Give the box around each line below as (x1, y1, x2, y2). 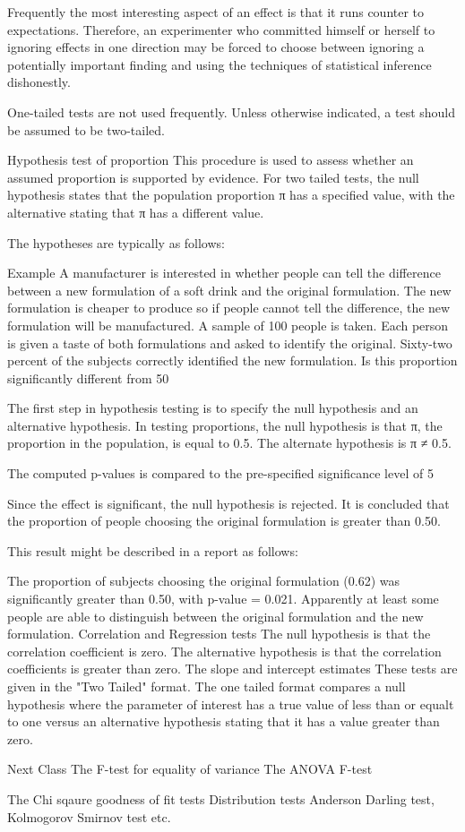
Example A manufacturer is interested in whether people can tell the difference (7, 263, 441, 282)
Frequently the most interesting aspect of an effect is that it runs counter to (7, 3, 425, 21)
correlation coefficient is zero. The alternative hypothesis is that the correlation (7, 641, 442, 660)
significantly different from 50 (7, 368, 169, 387)
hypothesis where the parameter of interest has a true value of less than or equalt (7, 694, 454, 713)
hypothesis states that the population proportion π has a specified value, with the (7, 185, 455, 204)
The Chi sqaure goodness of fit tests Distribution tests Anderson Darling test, (7, 789, 435, 808)
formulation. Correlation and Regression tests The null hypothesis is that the (7, 624, 431, 643)
